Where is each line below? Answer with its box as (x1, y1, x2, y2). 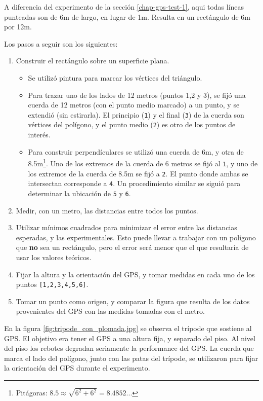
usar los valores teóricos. (16, 251, 92, 262)
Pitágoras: (16, 387, 48, 398)
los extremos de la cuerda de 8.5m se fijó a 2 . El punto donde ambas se (28, 168, 248, 178)
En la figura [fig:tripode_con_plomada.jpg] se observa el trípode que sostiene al (4, 322, 252, 333)
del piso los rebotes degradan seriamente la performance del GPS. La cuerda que (4, 343, 254, 353)
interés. (28, 129, 51, 140)
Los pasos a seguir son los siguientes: (4, 38, 118, 49)
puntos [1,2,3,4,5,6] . (16, 279, 89, 289)
